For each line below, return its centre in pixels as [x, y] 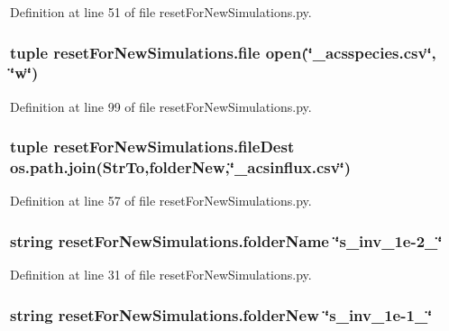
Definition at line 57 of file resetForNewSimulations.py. [161, 201]
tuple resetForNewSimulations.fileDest [152, 147]
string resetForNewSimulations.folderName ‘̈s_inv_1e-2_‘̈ [226, 240]
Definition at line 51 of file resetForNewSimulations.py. [161, 12]
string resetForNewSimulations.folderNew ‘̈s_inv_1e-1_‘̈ [221, 314]
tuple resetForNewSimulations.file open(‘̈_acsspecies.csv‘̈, [223, 52]
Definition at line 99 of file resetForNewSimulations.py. [161, 106]
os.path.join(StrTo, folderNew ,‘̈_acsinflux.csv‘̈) [181, 167]
